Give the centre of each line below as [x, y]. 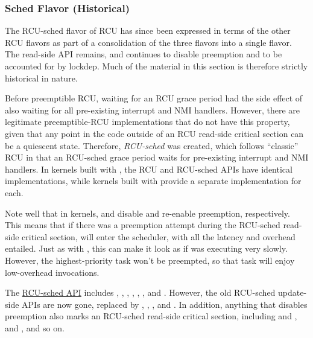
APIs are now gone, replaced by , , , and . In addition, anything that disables [165, 304]
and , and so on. [35, 327]
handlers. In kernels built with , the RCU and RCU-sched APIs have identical [149, 169]
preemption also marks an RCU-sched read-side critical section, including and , [151, 316]
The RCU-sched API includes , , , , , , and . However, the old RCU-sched [140, 292]
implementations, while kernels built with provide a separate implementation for [153, 181]
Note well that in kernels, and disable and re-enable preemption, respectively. [147, 213]
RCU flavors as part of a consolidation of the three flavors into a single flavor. [148, 42]
